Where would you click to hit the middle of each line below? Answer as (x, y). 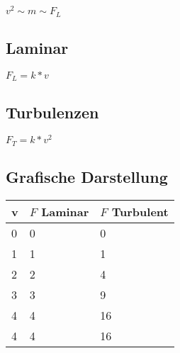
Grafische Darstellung (87, 177)
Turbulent (140, 212)
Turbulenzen (52, 112)
